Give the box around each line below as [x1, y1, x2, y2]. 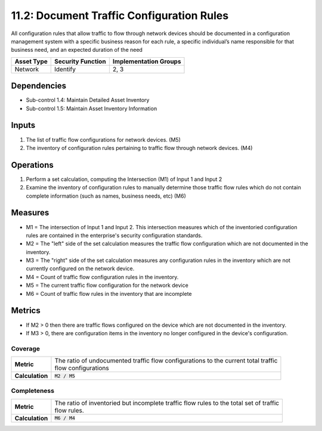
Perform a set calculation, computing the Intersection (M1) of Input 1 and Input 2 [26, 176, 222, 183]
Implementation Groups [112, 57, 181, 65]
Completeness [11, 387, 55, 395]
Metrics [11, 305, 41, 316]
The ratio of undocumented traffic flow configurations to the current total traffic [54, 357, 278, 365]
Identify [54, 65, 76, 73]
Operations [11, 160, 54, 170]
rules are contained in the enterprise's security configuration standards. [26, 232, 203, 239]
